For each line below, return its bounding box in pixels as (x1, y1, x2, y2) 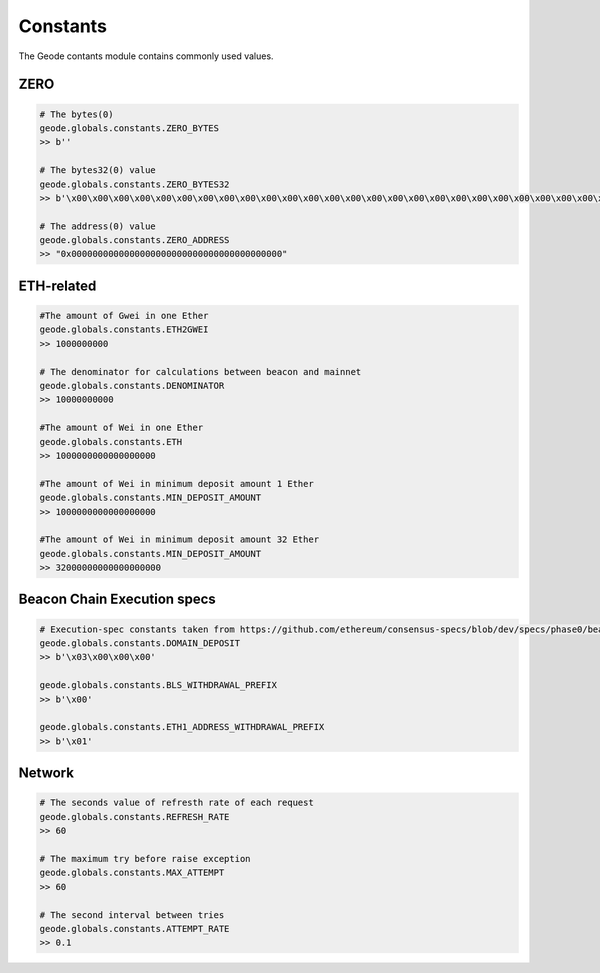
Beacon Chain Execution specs (18, 591, 217, 608)
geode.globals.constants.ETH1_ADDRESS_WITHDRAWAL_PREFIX (39, 721, 325, 733)
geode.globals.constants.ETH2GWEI (39, 324, 209, 335)
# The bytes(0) (39, 108, 114, 120)
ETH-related (18, 277, 97, 294)
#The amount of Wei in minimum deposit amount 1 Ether (39, 478, 314, 489)
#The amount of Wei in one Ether (39, 422, 204, 434)
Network (18, 765, 75, 782)
